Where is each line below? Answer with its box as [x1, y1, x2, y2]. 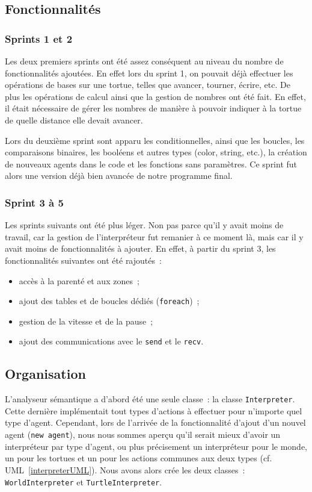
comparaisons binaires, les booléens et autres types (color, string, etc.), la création [5, 146, 307, 158]
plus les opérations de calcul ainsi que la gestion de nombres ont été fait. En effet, [5, 90, 306, 102]
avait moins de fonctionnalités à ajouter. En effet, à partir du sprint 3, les [5, 242, 276, 255]
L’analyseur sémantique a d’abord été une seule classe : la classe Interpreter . [5, 393, 295, 405]
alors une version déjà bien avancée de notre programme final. [5, 169, 233, 182]
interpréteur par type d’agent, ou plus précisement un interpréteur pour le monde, [5, 440, 307, 452]
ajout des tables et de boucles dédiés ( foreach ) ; [19, 294, 200, 307]
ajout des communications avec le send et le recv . [19, 335, 204, 347]
